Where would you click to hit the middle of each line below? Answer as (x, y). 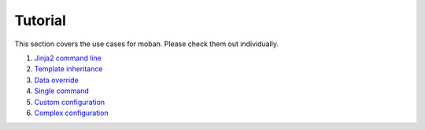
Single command (62, 91)
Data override (56, 80)
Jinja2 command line (68, 58)
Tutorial (41, 20)
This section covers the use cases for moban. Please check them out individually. (147, 44)
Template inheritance (68, 69)
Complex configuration (72, 113)
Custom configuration (70, 102)
